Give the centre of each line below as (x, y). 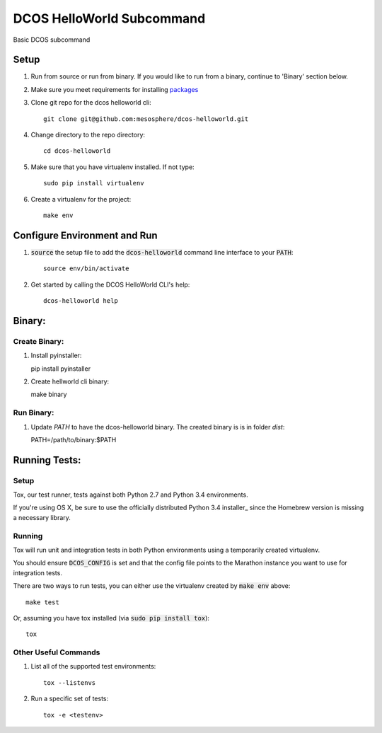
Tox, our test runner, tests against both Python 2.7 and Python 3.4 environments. (131, 495)
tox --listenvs (70, 682)
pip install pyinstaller (61, 369)
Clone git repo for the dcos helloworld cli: (91, 103)
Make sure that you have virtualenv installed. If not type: (112, 167)
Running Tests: (47, 460)
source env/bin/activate (86, 269)
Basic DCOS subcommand (52, 40)
